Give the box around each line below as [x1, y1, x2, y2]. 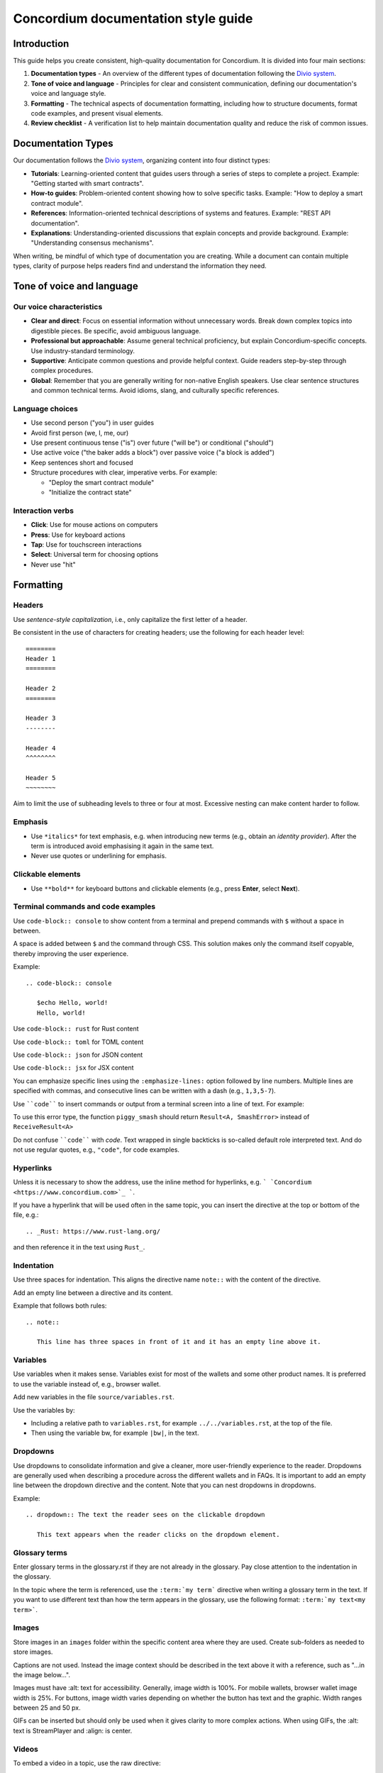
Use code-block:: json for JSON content [13, 1050, 143, 1059]
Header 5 [26, 774, 56, 782]
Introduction [13, 38, 70, 50]
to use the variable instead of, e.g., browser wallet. [13, 1379, 161, 1388]
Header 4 [26, 744, 56, 752]
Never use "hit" [30, 560, 76, 569]
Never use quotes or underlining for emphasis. [30, 852, 167, 860]
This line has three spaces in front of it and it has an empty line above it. [36, 1338, 321, 1346]
